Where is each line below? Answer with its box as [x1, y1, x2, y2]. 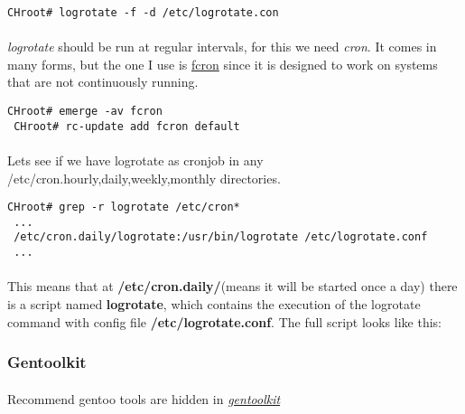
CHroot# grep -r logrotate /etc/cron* [7, 201, 240, 214]
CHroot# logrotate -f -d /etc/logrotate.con [7, 6, 279, 19]
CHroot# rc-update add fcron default [14, 119, 240, 133]
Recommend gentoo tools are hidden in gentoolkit [7, 389, 281, 408]
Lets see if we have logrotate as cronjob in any [7, 150, 264, 169]
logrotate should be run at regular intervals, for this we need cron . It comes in [7, 37, 437, 56]
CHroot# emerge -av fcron [7, 105, 163, 118]
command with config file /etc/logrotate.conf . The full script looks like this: [7, 312, 442, 331]
